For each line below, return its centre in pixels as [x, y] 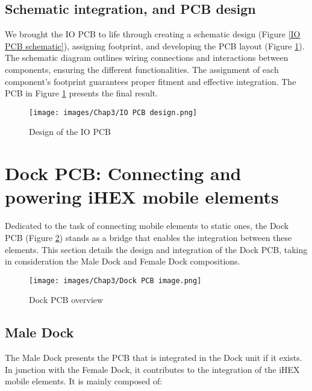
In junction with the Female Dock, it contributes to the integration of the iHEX [152, 369]
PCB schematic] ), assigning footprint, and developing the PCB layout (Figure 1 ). [155, 45]
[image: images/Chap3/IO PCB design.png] [113, 112]
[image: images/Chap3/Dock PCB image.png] [115, 280]
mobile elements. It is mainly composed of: [84, 381]
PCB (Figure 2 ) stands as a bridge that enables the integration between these [148, 237]
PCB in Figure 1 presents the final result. [82, 93]
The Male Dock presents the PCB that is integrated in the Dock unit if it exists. [154, 358]
